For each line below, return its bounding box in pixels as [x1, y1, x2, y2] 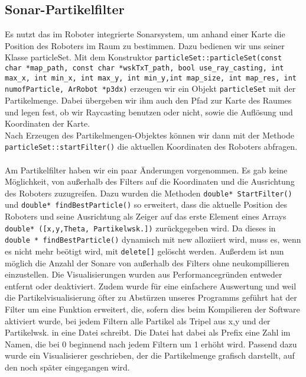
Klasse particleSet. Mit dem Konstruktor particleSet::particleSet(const [5, 51, 282, 63]
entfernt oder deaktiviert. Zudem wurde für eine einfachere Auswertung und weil [5, 279, 297, 292]
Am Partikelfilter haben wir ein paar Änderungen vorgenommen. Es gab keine [5, 163, 288, 176]
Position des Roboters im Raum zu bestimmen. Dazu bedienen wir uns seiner [5, 39, 285, 51]
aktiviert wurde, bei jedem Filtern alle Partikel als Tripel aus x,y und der [5, 314, 271, 327]
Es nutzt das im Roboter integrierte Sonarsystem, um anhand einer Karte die [5, 28, 285, 40]
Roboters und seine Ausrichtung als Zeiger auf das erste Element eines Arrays [5, 210, 287, 223]
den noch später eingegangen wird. [5, 361, 130, 373]
